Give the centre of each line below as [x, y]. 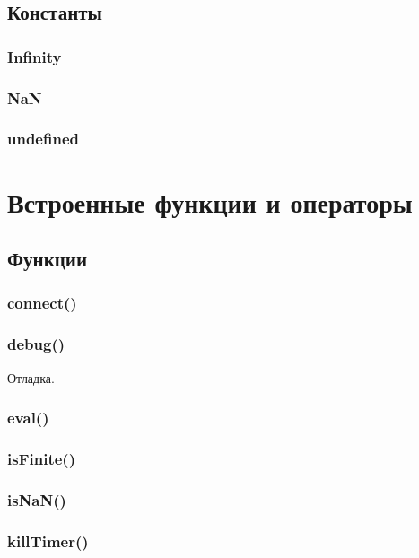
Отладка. [31, 377]
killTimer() [48, 541]
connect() [42, 303]
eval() [28, 418]
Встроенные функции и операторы [210, 201]
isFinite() [41, 458]
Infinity [35, 56]
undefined [43, 139]
